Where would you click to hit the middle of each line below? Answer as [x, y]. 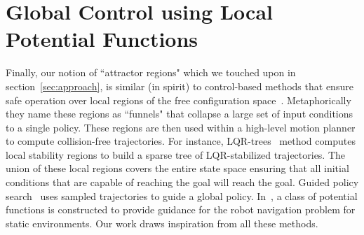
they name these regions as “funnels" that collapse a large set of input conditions [180, 114]
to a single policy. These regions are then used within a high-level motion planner [181, 127]
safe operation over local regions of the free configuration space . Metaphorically [178, 100]
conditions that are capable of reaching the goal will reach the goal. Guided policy [182, 182]
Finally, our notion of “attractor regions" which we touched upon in [151, 72]
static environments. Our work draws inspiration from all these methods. [162, 223]
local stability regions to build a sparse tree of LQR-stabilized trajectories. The [176, 154]
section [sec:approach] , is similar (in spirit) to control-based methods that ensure [180, 86]
